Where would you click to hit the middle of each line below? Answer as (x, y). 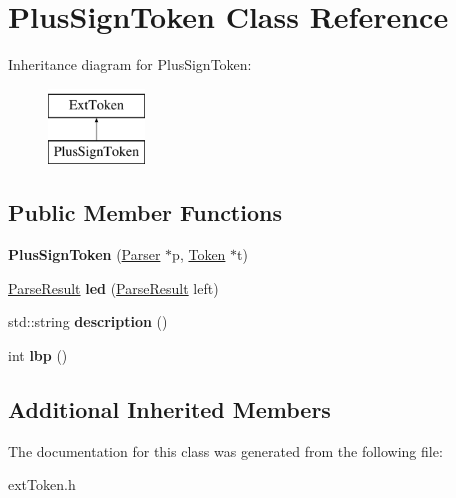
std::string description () (88, 321)
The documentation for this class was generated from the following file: (225, 450)
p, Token (199, 254)
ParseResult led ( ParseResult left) (113, 287)
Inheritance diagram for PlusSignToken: (130, 64)
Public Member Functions (145, 212)
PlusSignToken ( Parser (84, 254)
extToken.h (42, 484)
